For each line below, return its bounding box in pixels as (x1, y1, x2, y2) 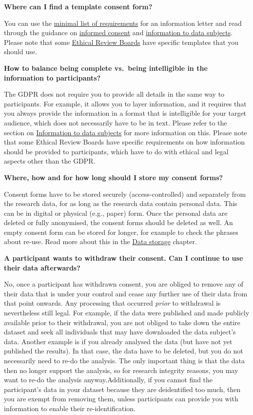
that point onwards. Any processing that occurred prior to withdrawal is (4, 298, 221, 308)
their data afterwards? (4, 262, 80, 272)
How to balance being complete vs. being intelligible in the (4, 62, 208, 73)
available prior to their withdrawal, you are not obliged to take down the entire (4, 317, 240, 327)
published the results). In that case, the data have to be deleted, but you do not (4, 346, 243, 356)
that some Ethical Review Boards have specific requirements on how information (4, 137, 245, 147)
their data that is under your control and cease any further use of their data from (4, 288, 248, 298)
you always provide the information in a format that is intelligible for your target (4, 108, 247, 118)
